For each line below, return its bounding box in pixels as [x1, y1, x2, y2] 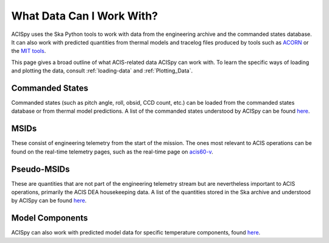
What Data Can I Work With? [11, 9, 158, 23]
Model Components [11, 213, 88, 224]
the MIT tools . [11, 48, 46, 55]
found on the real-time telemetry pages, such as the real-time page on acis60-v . [11, 148, 213, 155]
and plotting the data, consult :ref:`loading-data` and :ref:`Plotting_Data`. [11, 67, 193, 74]
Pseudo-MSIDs [11, 164, 70, 174]
